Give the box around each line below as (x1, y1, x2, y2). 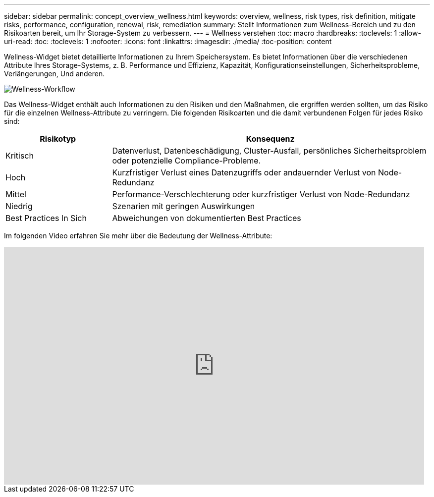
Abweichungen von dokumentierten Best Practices (112, 213, 301, 223)
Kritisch (5, 151, 34, 161)
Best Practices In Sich (5, 213, 87, 223)
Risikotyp (40, 134, 76, 144)
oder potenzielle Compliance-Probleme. (112, 156, 261, 166)
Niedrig (5, 201, 33, 211)
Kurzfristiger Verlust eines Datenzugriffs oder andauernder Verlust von (112, 167, 376, 177)
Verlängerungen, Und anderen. (4, 69, 105, 78)
